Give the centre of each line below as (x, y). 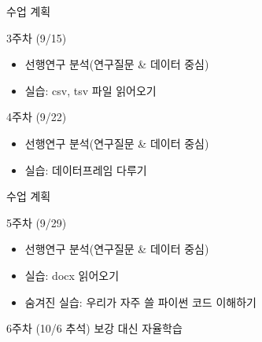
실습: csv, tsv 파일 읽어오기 (90, 90)
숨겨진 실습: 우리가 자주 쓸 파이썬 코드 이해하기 (140, 302)
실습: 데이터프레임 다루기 (86, 169)
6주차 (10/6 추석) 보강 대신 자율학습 (94, 328)
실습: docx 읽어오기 (72, 275)
